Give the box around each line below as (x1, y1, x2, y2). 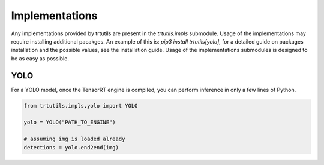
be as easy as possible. (11, 54, 69, 62)
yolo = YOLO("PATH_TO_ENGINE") (23, 119, 116, 126)
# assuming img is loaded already (23, 136, 125, 143)
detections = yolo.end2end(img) (23, 144, 119, 151)
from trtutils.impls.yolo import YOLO (23, 102, 138, 109)
